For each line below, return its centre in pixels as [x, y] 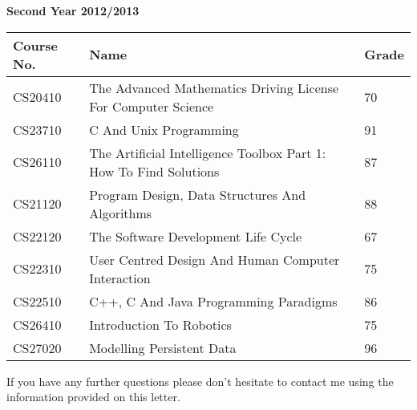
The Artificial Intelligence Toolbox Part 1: [208, 152]
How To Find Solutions [154, 171]
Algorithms [121, 213]
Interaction [120, 278]
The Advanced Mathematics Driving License [214, 87]
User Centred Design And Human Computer [215, 259]
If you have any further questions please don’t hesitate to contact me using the [200, 381]
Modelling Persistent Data [163, 347]
